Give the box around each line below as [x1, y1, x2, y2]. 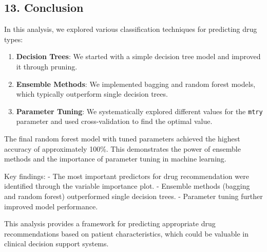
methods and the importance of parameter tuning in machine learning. [4, 153, 226, 164]
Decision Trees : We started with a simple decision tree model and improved [16, 51, 261, 62]
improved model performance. [4, 201, 98, 211]
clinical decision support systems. [4, 238, 109, 249]
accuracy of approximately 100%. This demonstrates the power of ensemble [4, 143, 241, 154]
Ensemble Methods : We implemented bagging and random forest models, [16, 78, 256, 89]
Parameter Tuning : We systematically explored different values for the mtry [16, 105, 263, 116]
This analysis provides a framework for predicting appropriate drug [4, 218, 216, 229]
